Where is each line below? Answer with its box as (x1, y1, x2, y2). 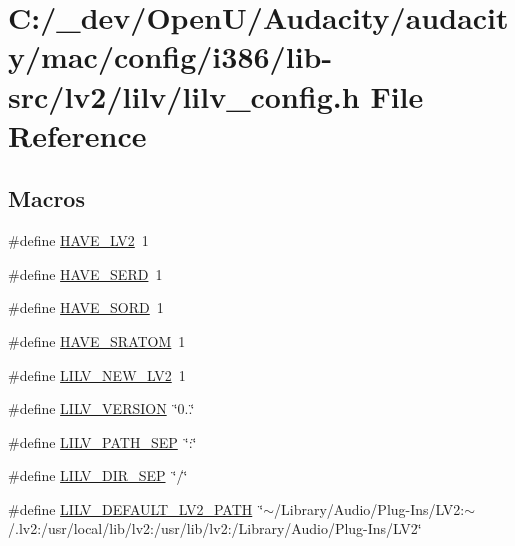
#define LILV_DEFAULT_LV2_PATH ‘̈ (8, 498, 264, 519)
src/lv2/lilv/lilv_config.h (8, 75, 360, 116)
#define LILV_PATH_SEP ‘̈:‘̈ (8, 431, 197, 452)
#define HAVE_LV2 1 (8, 230, 149, 251)
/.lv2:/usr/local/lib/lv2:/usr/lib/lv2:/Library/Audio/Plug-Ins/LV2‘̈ (8, 518, 422, 539)
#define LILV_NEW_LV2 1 (8, 364, 186, 385)
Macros (8, 183, 85, 214)
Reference (8, 114, 147, 155)
